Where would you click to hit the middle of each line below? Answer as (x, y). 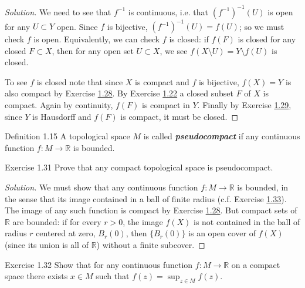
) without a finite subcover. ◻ (151, 244)
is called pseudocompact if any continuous (222, 136)
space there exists (36, 276)
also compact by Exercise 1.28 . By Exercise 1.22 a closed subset (119, 93)
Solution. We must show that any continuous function (101, 187)
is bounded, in (263, 187)
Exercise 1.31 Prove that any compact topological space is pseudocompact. (139, 167)
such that (113, 276)
